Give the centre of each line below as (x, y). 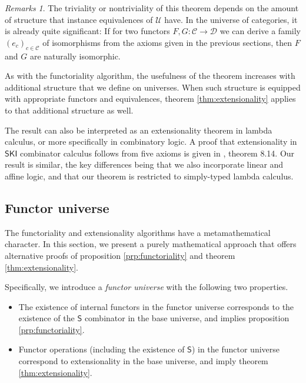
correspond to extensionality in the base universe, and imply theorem (143, 361)
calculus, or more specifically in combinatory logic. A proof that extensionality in (151, 141)
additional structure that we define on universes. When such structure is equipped (153, 87)
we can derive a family (260, 31)
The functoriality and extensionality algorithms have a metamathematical (138, 232)
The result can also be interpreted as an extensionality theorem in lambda (139, 130)
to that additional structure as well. (69, 110)
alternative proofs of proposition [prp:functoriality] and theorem (120, 255)
